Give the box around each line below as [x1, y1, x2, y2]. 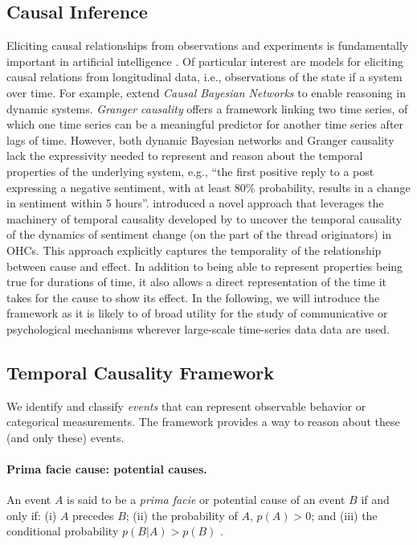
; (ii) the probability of [125, 506, 238, 523]
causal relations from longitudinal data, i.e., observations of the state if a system [6, 68, 403, 85]
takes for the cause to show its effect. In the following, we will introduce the [6, 289, 380, 305]
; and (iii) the [311, 506, 378, 523]
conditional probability [6, 522, 119, 539]
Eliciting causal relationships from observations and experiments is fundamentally [6, 37, 409, 54]
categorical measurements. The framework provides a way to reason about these [6, 413, 400, 430]
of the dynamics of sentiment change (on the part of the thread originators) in [6, 226, 392, 243]
